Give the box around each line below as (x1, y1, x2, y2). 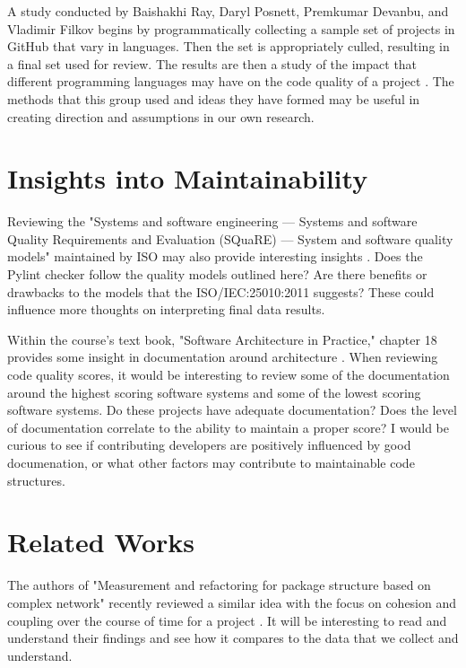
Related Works (7, 523, 195, 560)
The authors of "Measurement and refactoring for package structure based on (7, 576, 431, 594)
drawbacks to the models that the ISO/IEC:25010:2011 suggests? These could (7, 282, 435, 301)
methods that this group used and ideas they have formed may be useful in (7, 89, 420, 108)
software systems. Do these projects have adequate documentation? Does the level (7, 400, 457, 419)
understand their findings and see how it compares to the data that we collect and (7, 628, 459, 647)
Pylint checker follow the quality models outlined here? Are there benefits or (7, 265, 427, 284)
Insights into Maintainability (7, 160, 368, 197)
